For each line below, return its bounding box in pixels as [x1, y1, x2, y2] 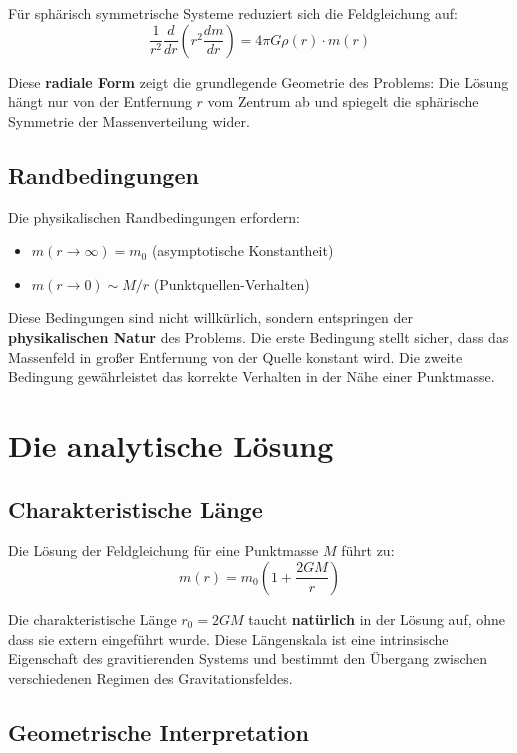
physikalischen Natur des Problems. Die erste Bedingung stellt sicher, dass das [8, 326, 509, 347]
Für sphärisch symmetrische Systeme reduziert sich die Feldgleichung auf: [8, 3, 458, 23]
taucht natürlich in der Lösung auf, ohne [248, 608, 506, 629]
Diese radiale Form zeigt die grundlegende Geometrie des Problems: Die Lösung [8, 71, 509, 92]
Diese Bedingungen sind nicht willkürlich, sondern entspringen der [8, 307, 413, 328]
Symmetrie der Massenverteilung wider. [8, 110, 250, 131]
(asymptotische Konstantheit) [151, 240, 334, 261]
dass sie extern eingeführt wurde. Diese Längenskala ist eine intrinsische [8, 628, 449, 649]
